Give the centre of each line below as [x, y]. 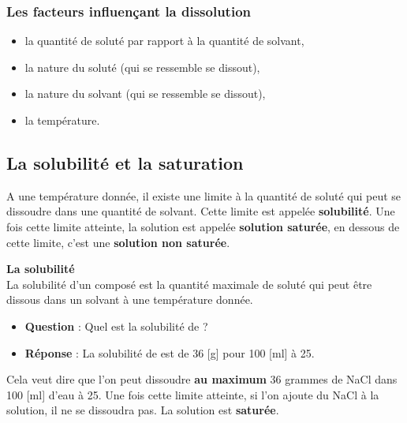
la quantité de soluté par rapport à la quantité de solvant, [164, 41]
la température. [62, 120]
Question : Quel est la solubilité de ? [116, 326]
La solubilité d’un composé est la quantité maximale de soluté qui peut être [189, 284]
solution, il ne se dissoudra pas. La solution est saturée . [143, 410]
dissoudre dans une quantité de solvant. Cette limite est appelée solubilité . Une [201, 211]
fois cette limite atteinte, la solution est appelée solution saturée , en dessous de [203, 226]
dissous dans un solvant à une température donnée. [130, 299]
